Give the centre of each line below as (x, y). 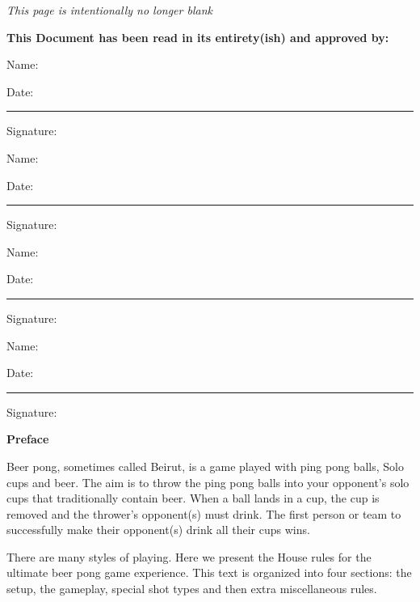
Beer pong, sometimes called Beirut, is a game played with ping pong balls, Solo (205, 466)
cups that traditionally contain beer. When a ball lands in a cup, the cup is (193, 498)
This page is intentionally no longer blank (109, 10)
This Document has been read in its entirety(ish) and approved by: (198, 37)
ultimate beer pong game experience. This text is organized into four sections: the (209, 572)
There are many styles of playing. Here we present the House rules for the (189, 556)
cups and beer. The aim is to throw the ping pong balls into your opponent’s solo (208, 482)
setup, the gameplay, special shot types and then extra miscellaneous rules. (192, 589)
